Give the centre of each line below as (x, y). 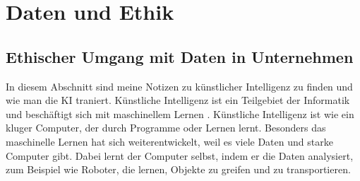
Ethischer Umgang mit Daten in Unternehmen (180, 56)
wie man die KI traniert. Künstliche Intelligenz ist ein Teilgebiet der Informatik (178, 100)
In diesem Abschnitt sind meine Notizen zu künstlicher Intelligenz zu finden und (179, 86)
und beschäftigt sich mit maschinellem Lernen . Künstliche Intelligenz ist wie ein (180, 113)
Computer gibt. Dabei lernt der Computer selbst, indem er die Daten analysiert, (180, 155)
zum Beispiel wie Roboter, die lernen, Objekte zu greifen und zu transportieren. (178, 169)
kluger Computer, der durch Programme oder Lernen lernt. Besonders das (166, 128)
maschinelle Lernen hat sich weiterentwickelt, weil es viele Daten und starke (169, 141)
